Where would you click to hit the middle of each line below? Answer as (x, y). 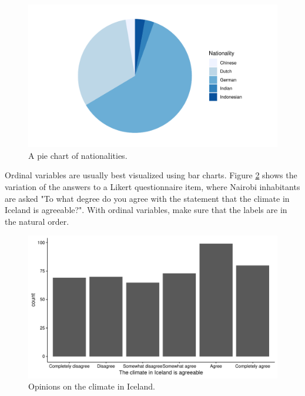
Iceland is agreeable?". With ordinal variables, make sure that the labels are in (146, 210)
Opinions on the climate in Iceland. (92, 386)
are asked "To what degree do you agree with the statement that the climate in (147, 198)
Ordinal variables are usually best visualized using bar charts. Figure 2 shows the (151, 175)
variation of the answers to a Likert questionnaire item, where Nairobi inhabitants (152, 187)
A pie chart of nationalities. (78, 155)
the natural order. (37, 221)
